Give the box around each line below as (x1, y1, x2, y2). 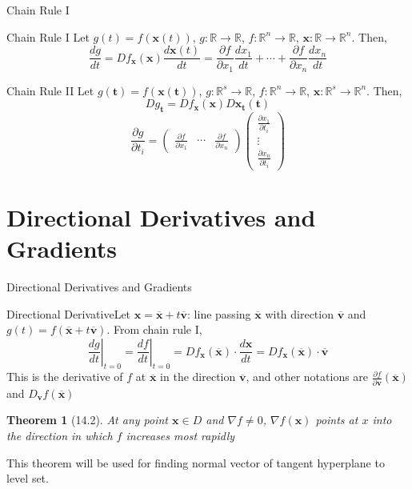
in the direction (160, 368, 236, 385)
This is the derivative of (6, 368, 123, 385)
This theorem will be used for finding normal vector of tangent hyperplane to (6, 454, 385, 471)
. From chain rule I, (106, 321, 202, 338)
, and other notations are (246, 368, 369, 385)
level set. (6, 470, 49, 487)
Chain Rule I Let (6, 28, 90, 45)
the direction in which (6, 427, 113, 443)
